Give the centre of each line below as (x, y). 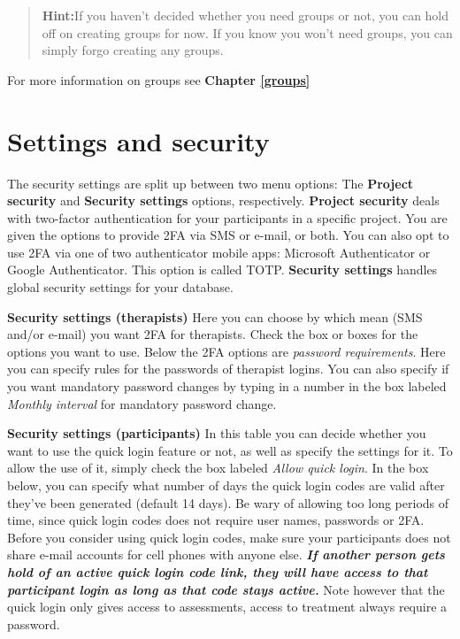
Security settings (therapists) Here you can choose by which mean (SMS (215, 316)
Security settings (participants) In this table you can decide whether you (217, 433)
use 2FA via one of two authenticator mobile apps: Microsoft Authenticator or (219, 252)
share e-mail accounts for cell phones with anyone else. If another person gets (226, 554)
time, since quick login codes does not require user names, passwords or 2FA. (216, 520)
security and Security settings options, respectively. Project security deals (223, 200)
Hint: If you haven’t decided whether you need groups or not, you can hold (245, 15)
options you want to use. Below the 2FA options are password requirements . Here (226, 351)
